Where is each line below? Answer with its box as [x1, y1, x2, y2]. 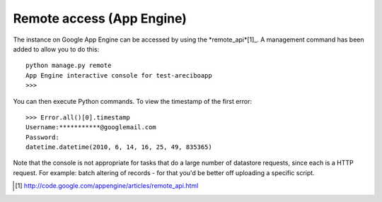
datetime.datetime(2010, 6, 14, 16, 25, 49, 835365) [25, 143, 212, 151]
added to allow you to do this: [13, 44, 100, 53]
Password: [25, 133, 59, 141]
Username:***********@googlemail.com [25, 124, 157, 131]
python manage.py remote [25, 61, 112, 70]
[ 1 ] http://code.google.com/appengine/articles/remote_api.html [15, 182, 199, 190]
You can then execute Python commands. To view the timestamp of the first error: [13, 97, 253, 105]
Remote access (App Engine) [13, 11, 187, 26]
